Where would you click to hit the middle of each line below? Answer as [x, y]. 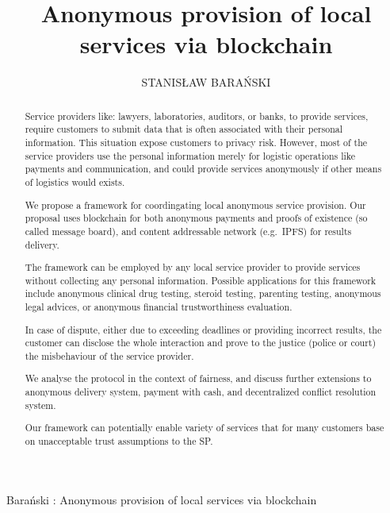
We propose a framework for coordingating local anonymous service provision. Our [195, 204]
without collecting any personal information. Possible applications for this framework [201, 280]
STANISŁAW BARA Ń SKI [206, 82]
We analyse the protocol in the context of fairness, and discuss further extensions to [198, 378]
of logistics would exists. [75, 181]
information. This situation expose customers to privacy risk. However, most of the [196, 143]
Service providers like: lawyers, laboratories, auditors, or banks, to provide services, [197, 116]
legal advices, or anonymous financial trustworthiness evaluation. [159, 307]
